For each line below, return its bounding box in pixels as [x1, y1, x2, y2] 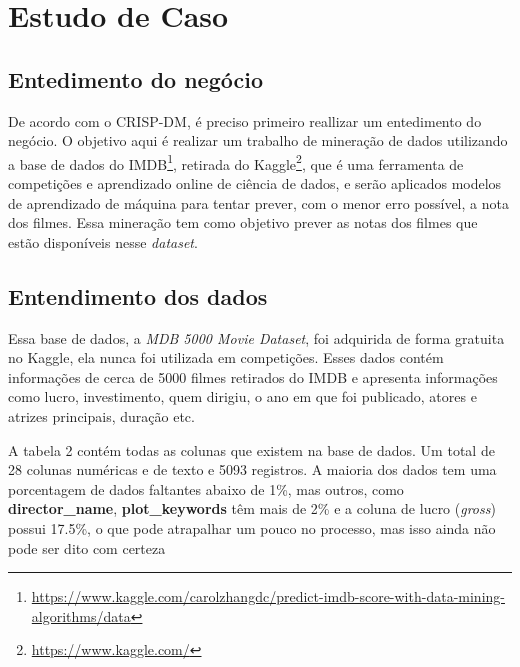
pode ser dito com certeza [8, 537, 166, 558]
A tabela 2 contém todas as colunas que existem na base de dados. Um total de [8, 439, 495, 460]
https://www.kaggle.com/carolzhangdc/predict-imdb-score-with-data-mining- [31, 586, 505, 607]
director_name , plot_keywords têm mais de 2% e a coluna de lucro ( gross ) [8, 498, 496, 519]
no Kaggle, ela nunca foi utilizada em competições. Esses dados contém [8, 347, 444, 368]
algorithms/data [31, 605, 131, 626]
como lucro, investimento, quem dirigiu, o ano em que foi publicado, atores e [8, 386, 477, 407]
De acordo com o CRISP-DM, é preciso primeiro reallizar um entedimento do [8, 110, 482, 131]
